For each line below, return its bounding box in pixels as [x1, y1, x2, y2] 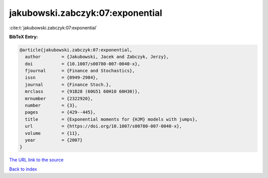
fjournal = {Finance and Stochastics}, [25, 68, 135, 74]
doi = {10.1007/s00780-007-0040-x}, [25, 61, 140, 66]
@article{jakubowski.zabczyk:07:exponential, [19, 47, 133, 53]
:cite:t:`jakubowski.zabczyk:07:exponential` [9, 25, 98, 31]
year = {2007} [25, 137, 83, 143]
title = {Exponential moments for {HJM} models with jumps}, [25, 117, 198, 122]
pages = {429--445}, [25, 110, 96, 115]
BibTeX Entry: [9, 34, 38, 40]
